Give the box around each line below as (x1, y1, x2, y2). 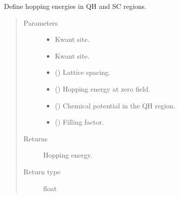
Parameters (23, 17, 58, 28)
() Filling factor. (55, 117, 104, 127)
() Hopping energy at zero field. (55, 83, 150, 94)
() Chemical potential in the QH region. (55, 100, 176, 110)
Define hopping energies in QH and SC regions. (4, 1, 147, 11)
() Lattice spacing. (55, 67, 110, 77)
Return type (23, 166, 61, 176)
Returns (23, 133, 48, 143)
